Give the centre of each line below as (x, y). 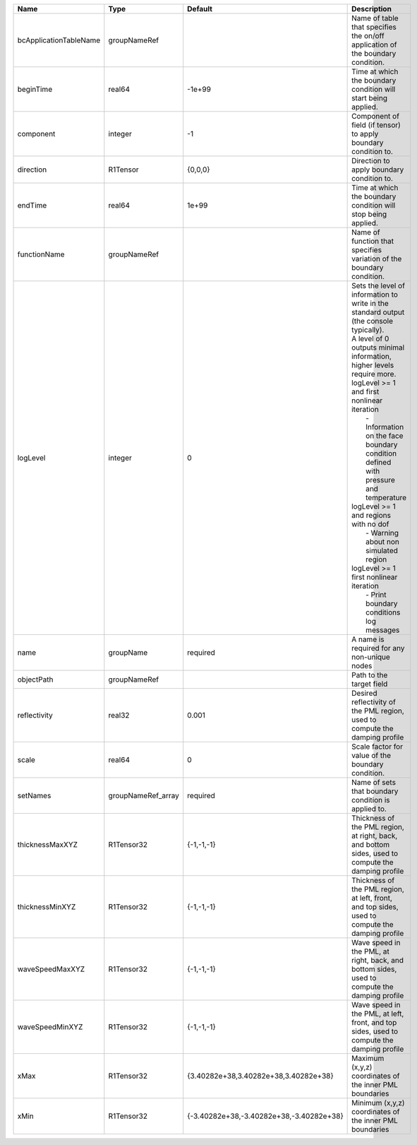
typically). (368, 330)
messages (383, 630)
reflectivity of (374, 702)
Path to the (370, 675)
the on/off (368, 36)
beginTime (35, 89)
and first (365, 392)
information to (375, 295)
